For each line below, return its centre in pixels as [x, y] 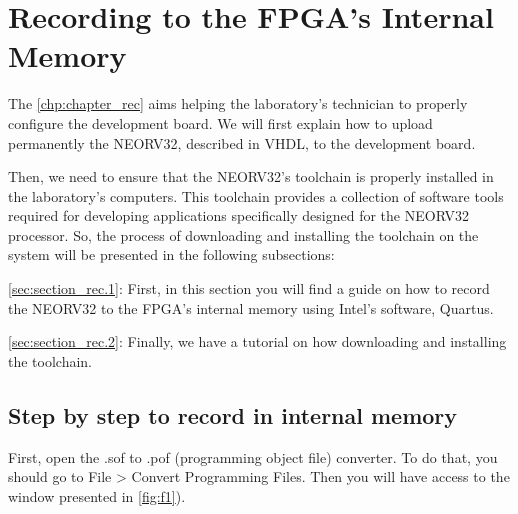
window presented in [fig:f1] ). [97, 495]
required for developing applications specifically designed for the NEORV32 [238, 215]
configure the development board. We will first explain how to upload [220, 122]
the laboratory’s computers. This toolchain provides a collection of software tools [256, 195]
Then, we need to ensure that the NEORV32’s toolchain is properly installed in [251, 176]
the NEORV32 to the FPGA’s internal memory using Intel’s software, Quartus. [251, 307]
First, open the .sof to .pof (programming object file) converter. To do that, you [253, 456]
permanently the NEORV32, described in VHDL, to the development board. [242, 142]
